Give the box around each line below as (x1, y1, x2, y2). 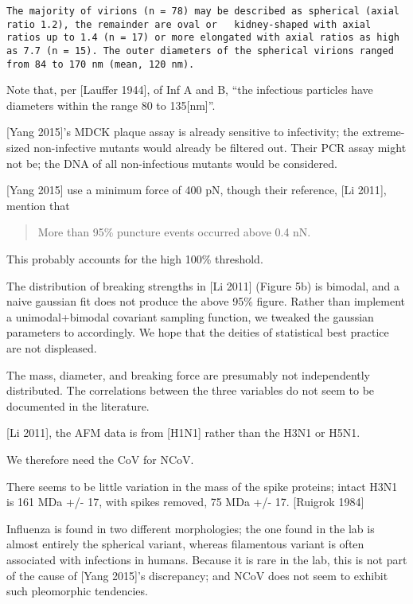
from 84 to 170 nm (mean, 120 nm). (6, 58, 195, 70)
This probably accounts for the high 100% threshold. (6, 251, 263, 267)
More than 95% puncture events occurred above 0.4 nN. (37, 224, 311, 240)
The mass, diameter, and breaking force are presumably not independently (6, 366, 371, 383)
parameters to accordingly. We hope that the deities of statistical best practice (6, 324, 389, 341)
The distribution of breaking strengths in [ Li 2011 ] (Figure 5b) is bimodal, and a (6, 277, 400, 294)
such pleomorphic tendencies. (6, 583, 148, 599)
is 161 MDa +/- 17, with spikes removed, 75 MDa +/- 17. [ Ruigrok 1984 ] (6, 493, 364, 510)
